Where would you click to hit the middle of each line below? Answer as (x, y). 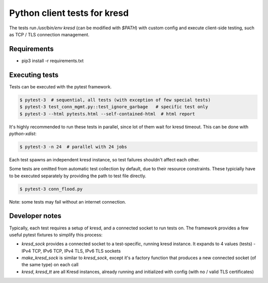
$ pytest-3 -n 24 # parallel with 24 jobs (73, 147)
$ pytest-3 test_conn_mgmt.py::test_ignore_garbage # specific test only (114, 107)
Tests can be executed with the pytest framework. (60, 86)
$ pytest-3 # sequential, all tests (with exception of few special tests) (115, 100)
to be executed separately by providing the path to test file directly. (78, 176)
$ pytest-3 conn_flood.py (51, 189)
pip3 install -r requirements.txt (53, 61)
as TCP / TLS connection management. (49, 34)
